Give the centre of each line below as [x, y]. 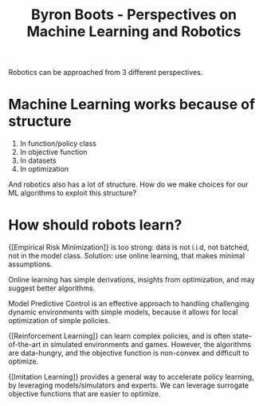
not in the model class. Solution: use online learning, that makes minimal [127, 256]
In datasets [38, 160]
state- [242, 336]
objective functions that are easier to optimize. [84, 394]
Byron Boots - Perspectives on [134, 15]
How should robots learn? [95, 225]
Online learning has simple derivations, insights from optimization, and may [131, 280]
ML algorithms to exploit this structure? [73, 193]
